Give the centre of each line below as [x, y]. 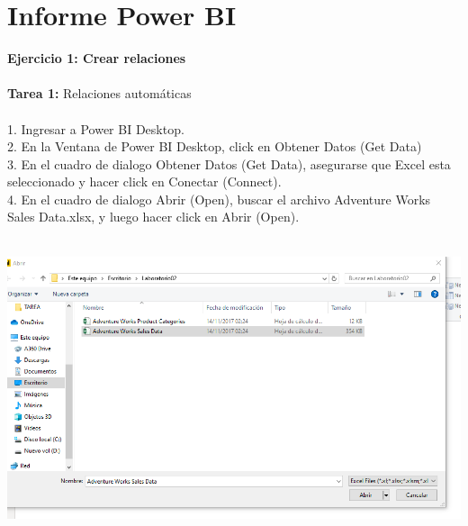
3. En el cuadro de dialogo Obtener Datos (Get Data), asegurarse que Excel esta [229, 163]
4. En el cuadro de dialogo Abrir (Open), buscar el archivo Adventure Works [219, 199]
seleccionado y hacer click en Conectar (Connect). [144, 181]
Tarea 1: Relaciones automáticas [99, 93]
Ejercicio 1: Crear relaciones [97, 58]
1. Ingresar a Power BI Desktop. [96, 128]
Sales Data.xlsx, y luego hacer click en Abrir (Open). [153, 217]
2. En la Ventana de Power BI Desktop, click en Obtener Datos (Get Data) [215, 146]
